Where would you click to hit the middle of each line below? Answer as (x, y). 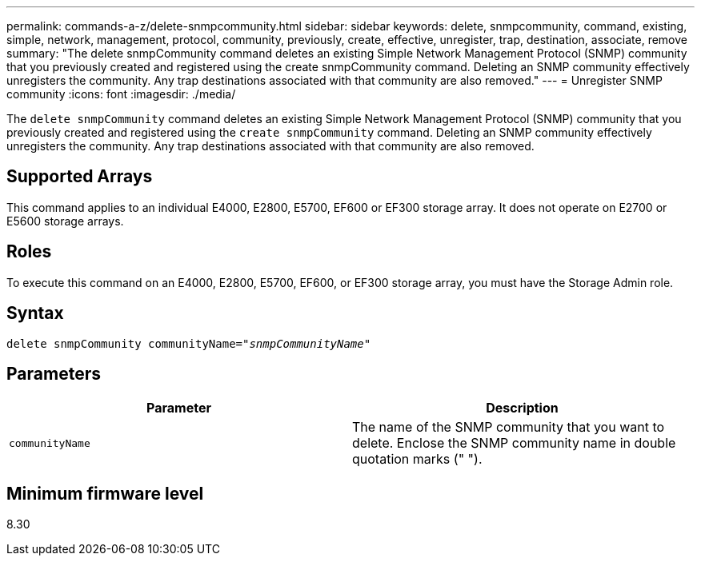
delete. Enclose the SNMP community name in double (514, 443)
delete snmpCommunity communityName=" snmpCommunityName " (189, 343)
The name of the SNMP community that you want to (509, 427)
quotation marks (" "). (417, 459)
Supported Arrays (80, 177)
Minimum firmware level (105, 493)
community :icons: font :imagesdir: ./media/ (121, 94)
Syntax (35, 313)
